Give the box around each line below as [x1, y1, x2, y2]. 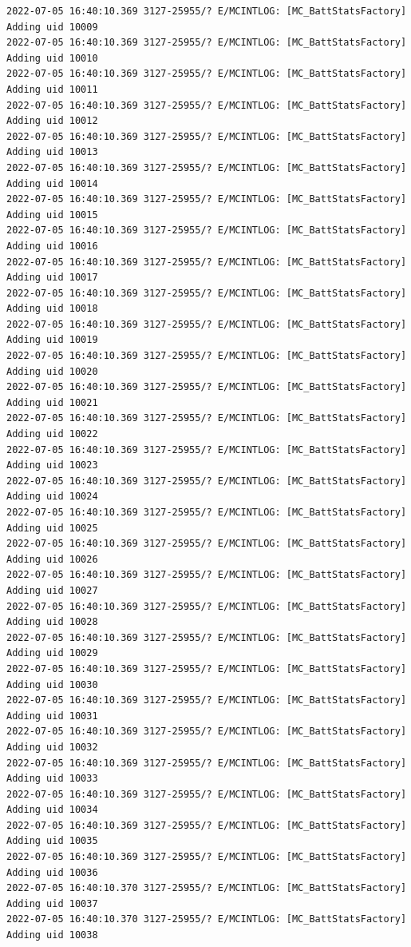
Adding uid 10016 [6, 240, 98, 252]
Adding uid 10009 [6, 21, 98, 33]
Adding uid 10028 [6, 616, 98, 628]
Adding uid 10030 [6, 678, 98, 690]
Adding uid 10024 [6, 491, 98, 503]
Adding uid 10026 [6, 553, 98, 565]
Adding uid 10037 [6, 897, 98, 909]
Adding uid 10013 [6, 146, 98, 158]
